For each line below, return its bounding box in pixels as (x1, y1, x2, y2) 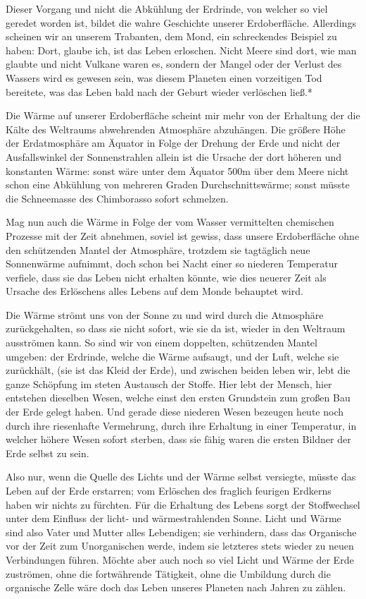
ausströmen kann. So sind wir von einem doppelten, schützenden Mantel (6, 335, 317, 350)
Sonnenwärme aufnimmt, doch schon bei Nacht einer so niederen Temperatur (6, 256, 339, 271)
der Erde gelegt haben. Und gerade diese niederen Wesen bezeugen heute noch (6, 404, 343, 419)
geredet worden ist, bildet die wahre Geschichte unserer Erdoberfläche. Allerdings (6, 15, 356, 30)
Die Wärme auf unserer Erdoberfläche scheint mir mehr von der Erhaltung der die (6, 108, 360, 123)
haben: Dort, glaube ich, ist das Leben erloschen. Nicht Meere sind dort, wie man (6, 42, 357, 57)
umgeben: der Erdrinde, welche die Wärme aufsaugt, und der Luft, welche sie (6, 349, 339, 363)
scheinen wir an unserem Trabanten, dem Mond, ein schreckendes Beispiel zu (6, 29, 337, 44)
